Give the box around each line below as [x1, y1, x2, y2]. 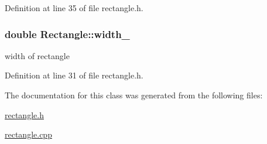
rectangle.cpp [5, 128, 52, 140]
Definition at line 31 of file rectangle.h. [5, 69, 143, 81]
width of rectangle [5, 49, 70, 61]
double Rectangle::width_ [5, 26, 130, 41]
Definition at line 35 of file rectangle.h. [5, 2, 143, 13]
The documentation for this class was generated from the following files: [5, 89, 263, 101]
